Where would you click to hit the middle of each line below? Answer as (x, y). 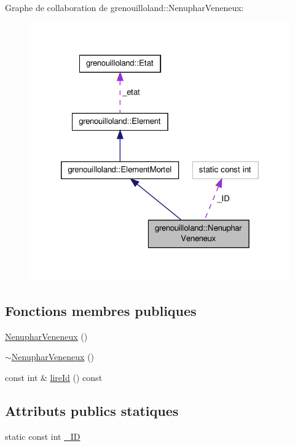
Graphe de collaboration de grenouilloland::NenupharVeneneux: (124, 7)
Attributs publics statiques (92, 411)
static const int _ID (43, 436)
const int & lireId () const (54, 378)
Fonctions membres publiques (101, 311)
